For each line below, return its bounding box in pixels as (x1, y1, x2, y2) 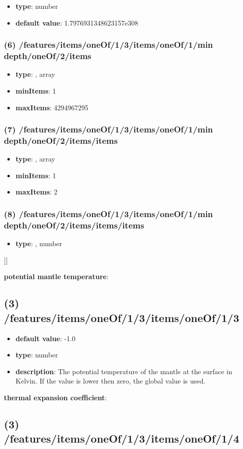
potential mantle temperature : (4, 271, 109, 282)
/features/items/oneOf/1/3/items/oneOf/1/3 (4, 310, 240, 325)
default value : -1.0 (15, 333, 76, 343)
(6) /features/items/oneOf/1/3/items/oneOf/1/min (4, 38, 213, 51)
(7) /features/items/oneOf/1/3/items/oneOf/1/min (4, 123, 213, 135)
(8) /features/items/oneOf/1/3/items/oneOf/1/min (4, 207, 213, 220)
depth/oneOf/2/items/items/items (4, 219, 144, 231)
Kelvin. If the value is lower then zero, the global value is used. (15, 376, 206, 386)
